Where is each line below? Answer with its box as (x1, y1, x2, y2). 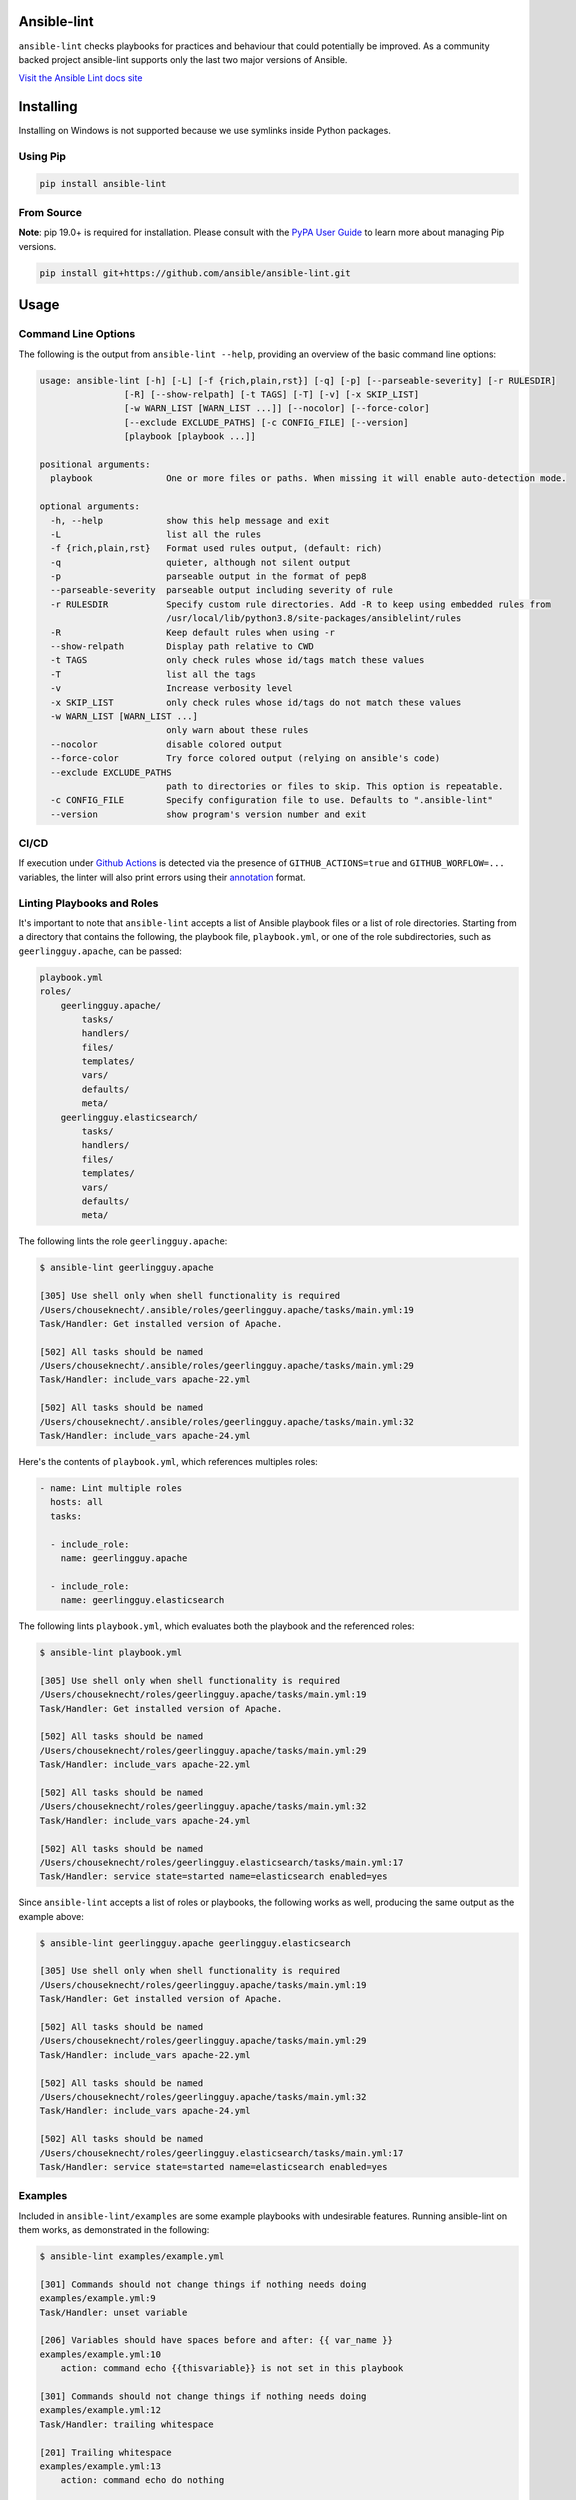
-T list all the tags (50, 668, 257, 680)
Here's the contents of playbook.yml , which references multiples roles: (18, 1456, 319, 1468)
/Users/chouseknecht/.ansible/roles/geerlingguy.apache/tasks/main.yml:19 (39, 1304, 415, 1315)
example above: (18, 1910, 85, 1922)
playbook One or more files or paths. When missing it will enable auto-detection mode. (50, 473, 567, 484)
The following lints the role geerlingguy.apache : (18, 1235, 228, 1247)
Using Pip (18, 149, 67, 163)
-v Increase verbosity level (50, 683, 294, 694)
